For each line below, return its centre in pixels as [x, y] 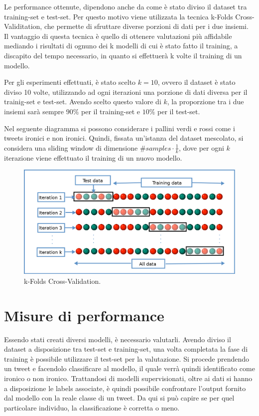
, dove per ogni [201, 147]
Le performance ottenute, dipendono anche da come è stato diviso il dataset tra [126, 6]
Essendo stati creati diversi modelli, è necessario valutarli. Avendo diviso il [118, 339]
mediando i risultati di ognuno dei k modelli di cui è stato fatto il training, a [121, 46]
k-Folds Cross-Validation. [63, 281]
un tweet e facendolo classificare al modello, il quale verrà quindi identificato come [129, 368]
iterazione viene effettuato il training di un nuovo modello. [93, 157]
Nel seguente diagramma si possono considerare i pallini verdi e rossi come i [120, 128]
